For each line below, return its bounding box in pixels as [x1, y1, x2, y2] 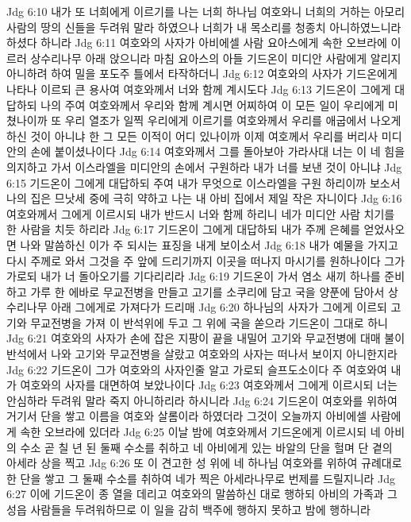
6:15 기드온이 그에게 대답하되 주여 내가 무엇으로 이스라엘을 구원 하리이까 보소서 [6, 174, 401, 191]
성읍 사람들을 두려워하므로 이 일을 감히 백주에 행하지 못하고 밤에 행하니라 [6, 501, 371, 517]
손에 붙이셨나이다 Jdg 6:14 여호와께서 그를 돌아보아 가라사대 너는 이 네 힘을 [30, 143, 405, 160]
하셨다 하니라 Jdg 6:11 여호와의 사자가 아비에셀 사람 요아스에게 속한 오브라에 [6, 34, 387, 51]
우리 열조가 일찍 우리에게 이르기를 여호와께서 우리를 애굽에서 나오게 [64, 112, 401, 129]
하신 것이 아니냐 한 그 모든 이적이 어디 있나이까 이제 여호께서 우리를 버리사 [6, 127, 378, 144]
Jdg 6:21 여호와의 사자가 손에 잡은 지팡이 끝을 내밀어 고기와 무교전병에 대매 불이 [6, 330, 405, 346]
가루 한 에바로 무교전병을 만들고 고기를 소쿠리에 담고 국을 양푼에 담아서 [30, 283, 385, 300]
